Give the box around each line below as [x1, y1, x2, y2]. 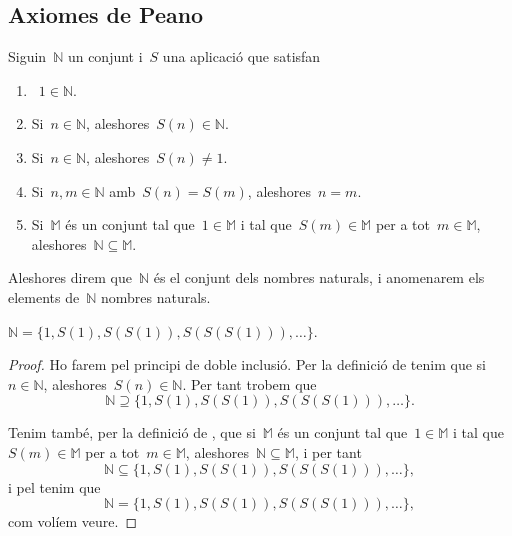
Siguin [8, 46, 47, 67]
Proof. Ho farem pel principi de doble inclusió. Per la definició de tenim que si [8, 354, 486, 375]
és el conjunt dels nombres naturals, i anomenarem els [153, 267, 485, 288]
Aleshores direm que [8, 267, 132, 288]
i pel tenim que [8, 476, 101, 497]
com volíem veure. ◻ [8, 511, 138, 532]
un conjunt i [67, 46, 143, 67]
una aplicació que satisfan [162, 46, 321, 67]
